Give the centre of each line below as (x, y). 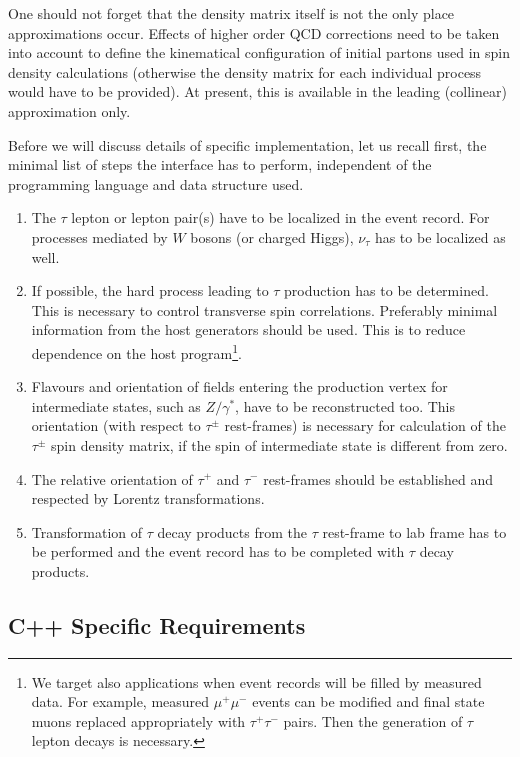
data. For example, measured (120, 701)
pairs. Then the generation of (373, 720)
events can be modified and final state (368, 701)
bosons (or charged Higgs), (272, 236)
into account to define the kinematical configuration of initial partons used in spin (259, 52)
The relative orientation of (112, 478)
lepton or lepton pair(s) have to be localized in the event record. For (280, 217)
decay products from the (232, 531)
